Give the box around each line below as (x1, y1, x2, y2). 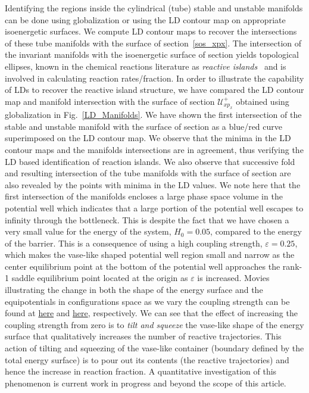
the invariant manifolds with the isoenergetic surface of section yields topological (5, 48, 299, 61)
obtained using (236, 95, 289, 107)
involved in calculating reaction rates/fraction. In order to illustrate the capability (5, 71, 304, 84)
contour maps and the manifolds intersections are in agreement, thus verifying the (5, 143, 304, 155)
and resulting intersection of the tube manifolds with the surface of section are (5, 167, 291, 179)
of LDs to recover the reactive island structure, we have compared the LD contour (5, 83, 304, 96)
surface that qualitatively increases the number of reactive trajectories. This (5, 330, 282, 342)
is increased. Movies (197, 272, 270, 284)
